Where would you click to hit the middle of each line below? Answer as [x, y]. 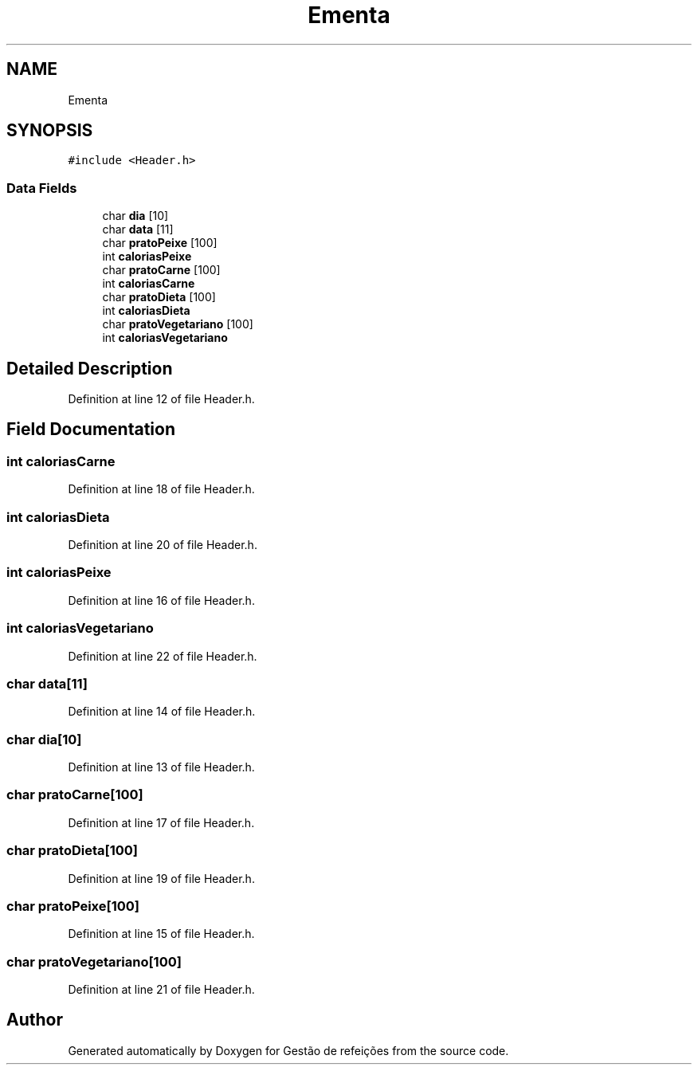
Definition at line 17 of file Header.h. [161, 822]
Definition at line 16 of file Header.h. [161, 600]
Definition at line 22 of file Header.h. [163, 656]
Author [35, 1020]
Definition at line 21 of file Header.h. [161, 989]
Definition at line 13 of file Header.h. [161, 767]
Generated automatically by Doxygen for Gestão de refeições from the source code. [288, 1050]
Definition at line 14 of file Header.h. [162, 712]
